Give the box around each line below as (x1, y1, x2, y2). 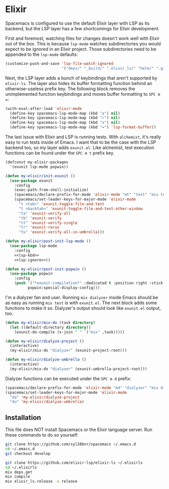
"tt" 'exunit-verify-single (18, 220, 78, 225)
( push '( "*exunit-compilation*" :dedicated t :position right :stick (14, 281, 163, 286)
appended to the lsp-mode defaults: (5, 51, 78, 57)
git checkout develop (5, 451, 51, 456)
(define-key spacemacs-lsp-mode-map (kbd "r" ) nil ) (10, 115, 121, 120)
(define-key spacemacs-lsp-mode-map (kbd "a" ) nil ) (10, 111, 121, 116)
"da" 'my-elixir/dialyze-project (10, 394, 80, 400)
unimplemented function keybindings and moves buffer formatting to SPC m (5, 91, 160, 97)
